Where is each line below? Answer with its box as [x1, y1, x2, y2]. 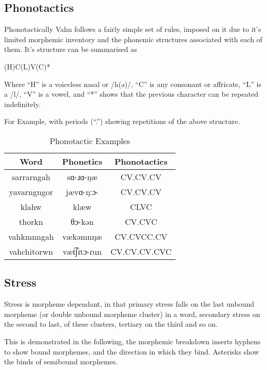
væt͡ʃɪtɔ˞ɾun [63, 245, 102, 257]
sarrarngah [12, 170, 50, 183]
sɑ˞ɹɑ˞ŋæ [67, 170, 98, 183]
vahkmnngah [8, 230, 54, 242]
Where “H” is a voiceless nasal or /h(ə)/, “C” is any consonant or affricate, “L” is [4, 78, 261, 89]
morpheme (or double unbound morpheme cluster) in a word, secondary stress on [4, 308, 260, 319]
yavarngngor [9, 185, 53, 198]
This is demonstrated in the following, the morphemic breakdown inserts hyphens [4, 336, 261, 346]
